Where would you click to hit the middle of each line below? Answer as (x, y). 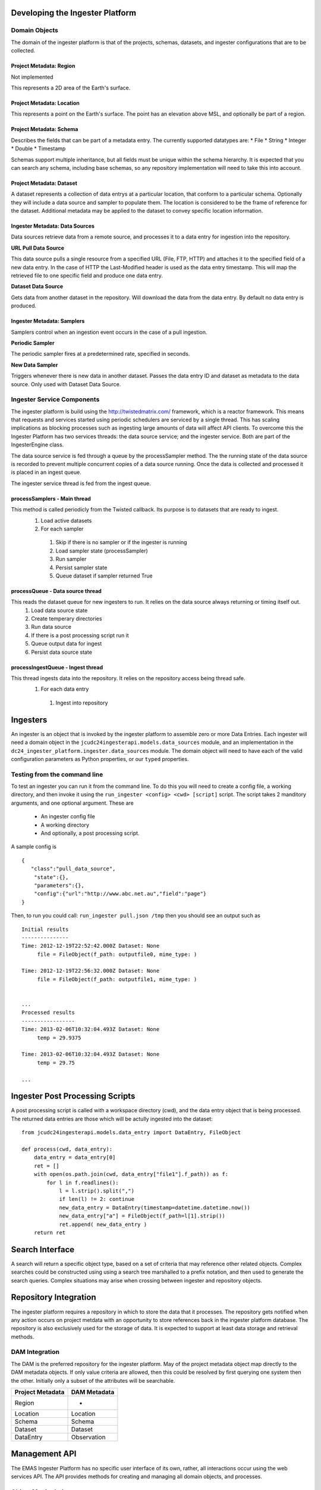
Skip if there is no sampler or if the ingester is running (121, 542)
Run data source (51, 627)
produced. (24, 306)
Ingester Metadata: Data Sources (53, 226)
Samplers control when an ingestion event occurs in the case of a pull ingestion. (109, 332)
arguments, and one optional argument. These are (72, 803)
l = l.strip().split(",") (97, 1191)
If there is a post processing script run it (80, 635)
